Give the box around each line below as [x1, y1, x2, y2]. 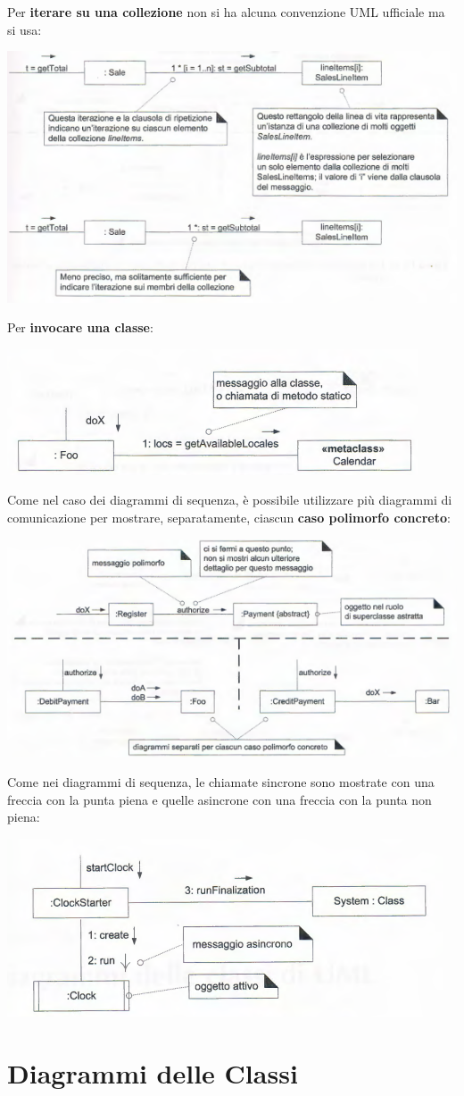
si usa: [7, 20, 42, 38]
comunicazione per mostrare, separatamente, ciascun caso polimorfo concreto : [7, 508, 451, 527]
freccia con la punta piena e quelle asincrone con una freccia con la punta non [7, 790, 432, 808]
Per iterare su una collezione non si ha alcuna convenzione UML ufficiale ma [7, 3, 445, 21]
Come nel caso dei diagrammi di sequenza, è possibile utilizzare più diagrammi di [7, 490, 452, 509]
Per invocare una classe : [7, 318, 153, 337]
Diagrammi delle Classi [7, 1054, 298, 1091]
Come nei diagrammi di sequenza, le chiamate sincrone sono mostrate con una [7, 773, 435, 791]
